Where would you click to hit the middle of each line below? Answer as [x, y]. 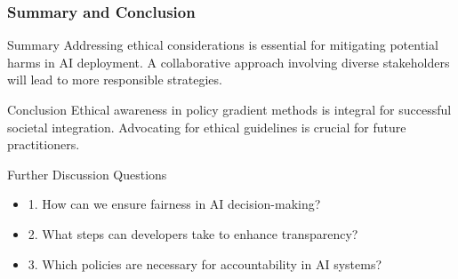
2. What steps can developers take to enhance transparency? [193, 233]
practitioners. [44, 144]
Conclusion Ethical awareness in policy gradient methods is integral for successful [229, 109]
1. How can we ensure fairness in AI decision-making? [174, 204]
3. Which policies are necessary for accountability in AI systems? [205, 263]
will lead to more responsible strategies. [115, 80]
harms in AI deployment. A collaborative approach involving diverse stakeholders [229, 62]
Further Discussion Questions [87, 174]
